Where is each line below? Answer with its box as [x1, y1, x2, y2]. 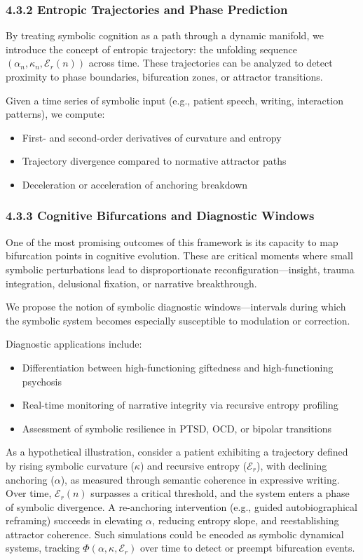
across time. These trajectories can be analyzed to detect [88, 55, 333, 70]
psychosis [22, 374, 62, 388]
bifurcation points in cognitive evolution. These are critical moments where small [6, 248, 353, 263]
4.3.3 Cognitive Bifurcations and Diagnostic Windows [6, 207, 315, 224]
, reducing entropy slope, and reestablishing [152, 513, 339, 528]
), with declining [256, 458, 327, 472]
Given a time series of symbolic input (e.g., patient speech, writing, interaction [6, 93, 343, 107]
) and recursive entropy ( [139, 458, 247, 472]
